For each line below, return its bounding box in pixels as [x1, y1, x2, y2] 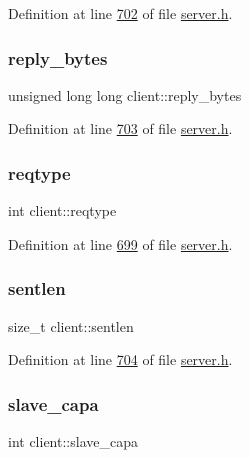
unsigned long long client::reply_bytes [8, 84, 242, 105]
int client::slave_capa [8, 431, 138, 452]
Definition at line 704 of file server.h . [8, 349, 233, 370]
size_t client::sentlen [8, 315, 134, 336]
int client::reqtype [8, 200, 117, 221]
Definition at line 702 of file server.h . [8, 3, 233, 23]
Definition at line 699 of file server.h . [8, 233, 233, 254]
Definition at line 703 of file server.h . [8, 118, 233, 139]
